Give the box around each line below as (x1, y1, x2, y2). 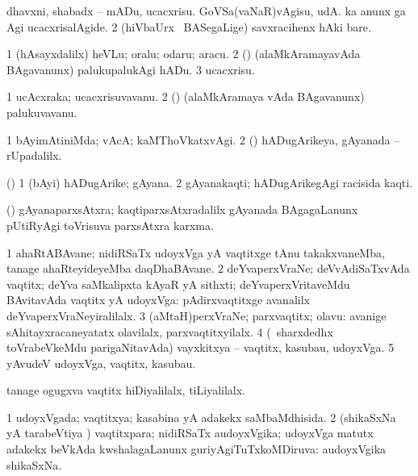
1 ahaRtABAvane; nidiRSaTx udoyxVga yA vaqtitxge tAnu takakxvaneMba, (6, 244, 385, 261)
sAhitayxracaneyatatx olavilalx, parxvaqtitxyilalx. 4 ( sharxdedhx (6, 323, 333, 340)
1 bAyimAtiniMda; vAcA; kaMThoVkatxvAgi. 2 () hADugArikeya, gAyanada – (6, 131, 400, 148)
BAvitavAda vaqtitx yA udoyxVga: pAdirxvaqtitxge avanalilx (6, 291, 310, 308)
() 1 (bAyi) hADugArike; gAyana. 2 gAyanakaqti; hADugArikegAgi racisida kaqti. (6, 173, 413, 190)
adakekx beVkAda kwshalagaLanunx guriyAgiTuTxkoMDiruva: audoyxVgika (6, 441, 387, 457)
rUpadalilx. (6, 147, 62, 164)
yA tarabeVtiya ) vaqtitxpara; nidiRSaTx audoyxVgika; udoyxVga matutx (6, 424, 374, 441)
